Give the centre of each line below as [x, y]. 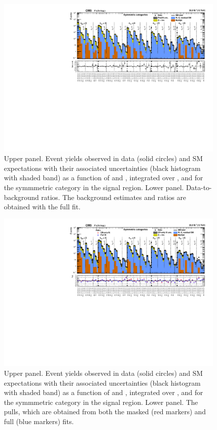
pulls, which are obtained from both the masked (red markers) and [105, 412]
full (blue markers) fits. [39, 421]
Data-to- [199, 187]
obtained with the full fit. [42, 207]
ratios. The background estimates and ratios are [114, 197]
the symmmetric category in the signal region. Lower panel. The [101, 402]
